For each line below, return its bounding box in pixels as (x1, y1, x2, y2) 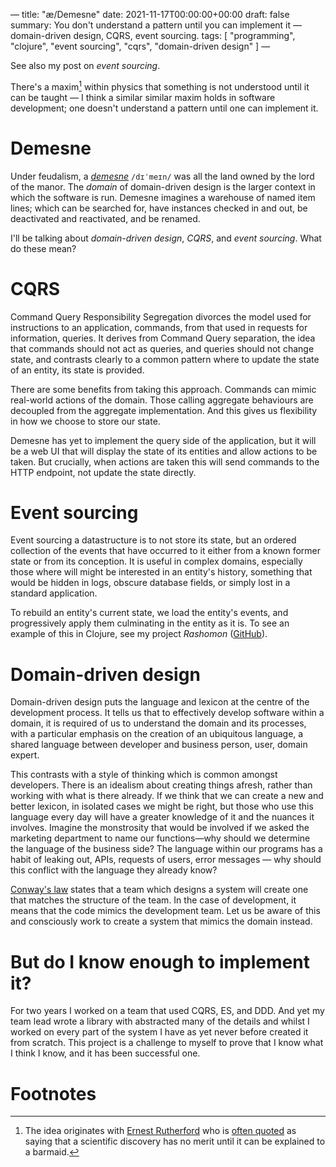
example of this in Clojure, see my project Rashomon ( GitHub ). (10, 628, 268, 640)
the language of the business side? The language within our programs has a (10, 843, 323, 855)
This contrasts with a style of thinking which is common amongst (10, 769, 278, 781)
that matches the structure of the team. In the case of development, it (10, 894, 297, 906)
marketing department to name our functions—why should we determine (10, 832, 311, 844)
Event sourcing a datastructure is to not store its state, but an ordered (10, 534, 297, 546)
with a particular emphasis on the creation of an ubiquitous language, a (10, 728, 304, 740)
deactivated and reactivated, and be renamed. (10, 212, 201, 224)
